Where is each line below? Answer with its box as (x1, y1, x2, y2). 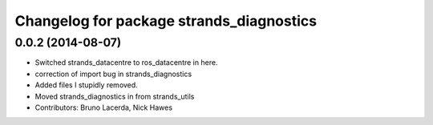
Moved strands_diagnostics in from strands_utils (34, 91, 195, 101)
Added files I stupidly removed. (34, 80, 138, 90)
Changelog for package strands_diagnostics (14, 12, 317, 30)
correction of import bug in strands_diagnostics (34, 69, 192, 79)
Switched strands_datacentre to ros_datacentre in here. (34, 58, 218, 67)
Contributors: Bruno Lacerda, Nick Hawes (34, 103, 172, 112)
